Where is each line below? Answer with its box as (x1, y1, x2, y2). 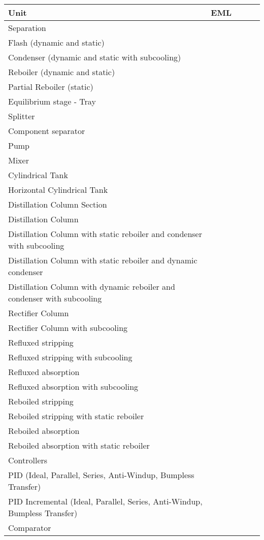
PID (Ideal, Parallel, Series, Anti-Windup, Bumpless (8, 469, 194, 481)
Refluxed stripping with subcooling (8, 351, 133, 363)
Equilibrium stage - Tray (8, 95, 96, 107)
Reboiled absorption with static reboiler (8, 440, 150, 451)
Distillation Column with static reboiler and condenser (8, 228, 202, 240)
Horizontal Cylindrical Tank (8, 184, 108, 195)
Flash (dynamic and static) (8, 37, 105, 48)
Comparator (8, 522, 51, 533)
